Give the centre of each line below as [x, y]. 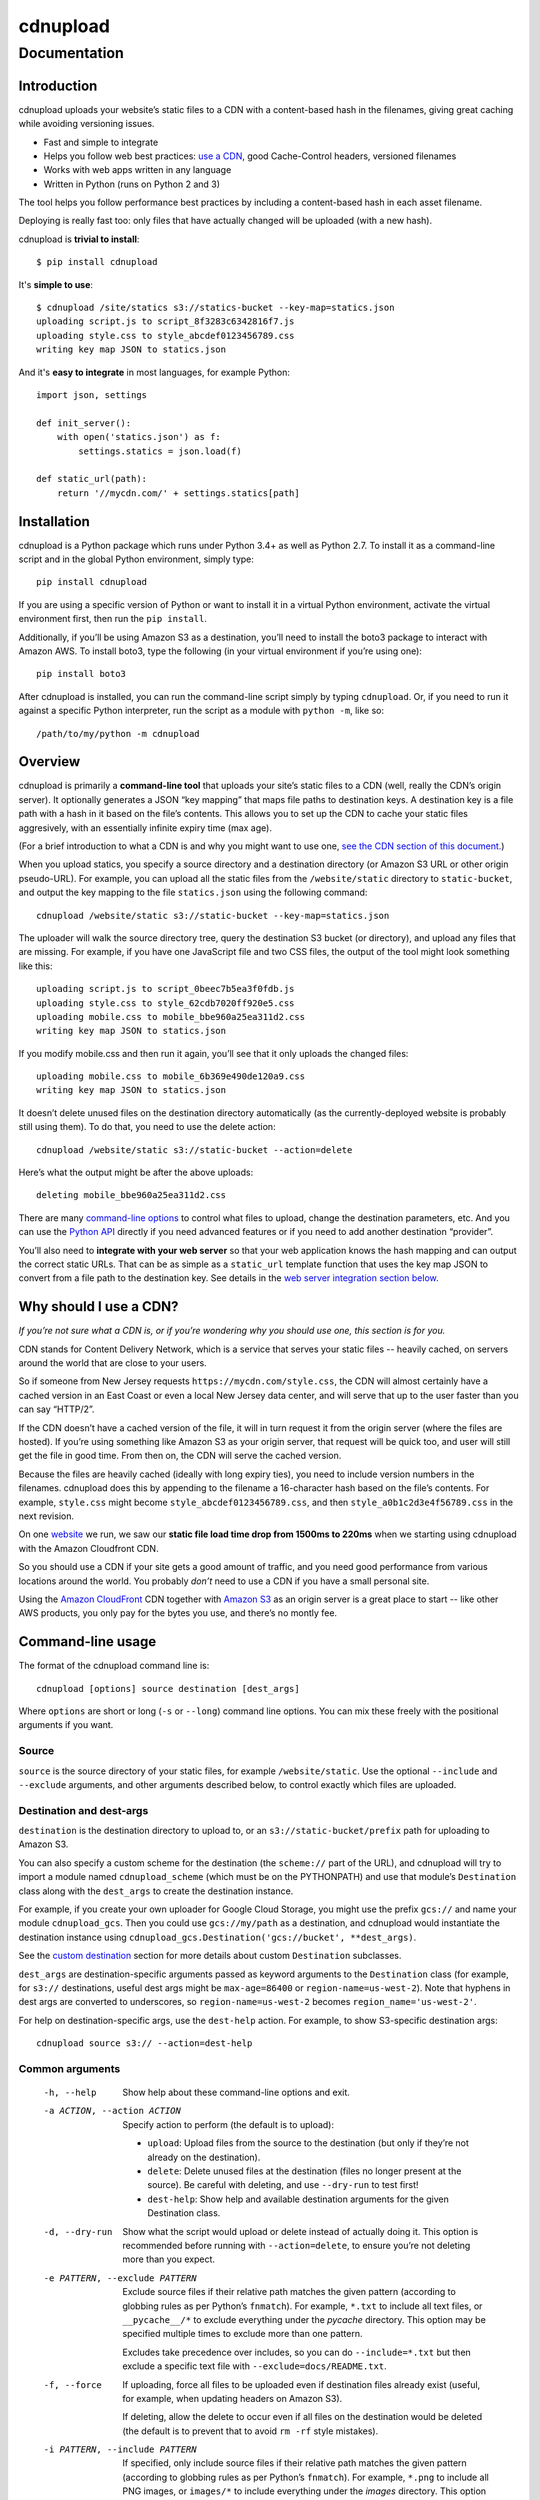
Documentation [71, 53]
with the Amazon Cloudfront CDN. [88, 1548]
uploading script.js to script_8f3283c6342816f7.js [165, 321]
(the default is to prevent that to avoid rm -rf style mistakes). [250, 2431]
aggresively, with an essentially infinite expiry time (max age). [145, 827]
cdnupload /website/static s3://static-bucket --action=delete [194, 1149]
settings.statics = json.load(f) [160, 451]
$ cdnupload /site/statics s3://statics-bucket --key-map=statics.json [215, 308]
